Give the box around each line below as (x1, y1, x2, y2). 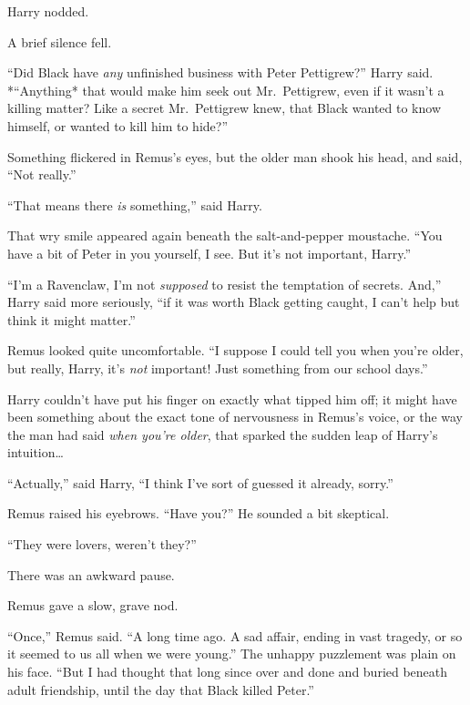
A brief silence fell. (7, 32, 112, 51)
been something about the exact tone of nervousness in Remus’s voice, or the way (7, 407, 464, 426)
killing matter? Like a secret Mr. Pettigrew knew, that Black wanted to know (7, 98, 441, 117)
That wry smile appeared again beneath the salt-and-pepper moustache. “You (7, 226, 443, 245)
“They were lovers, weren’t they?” (7, 535, 197, 554)
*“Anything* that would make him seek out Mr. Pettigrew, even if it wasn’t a (7, 80, 444, 99)
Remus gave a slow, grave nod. (7, 596, 179, 615)
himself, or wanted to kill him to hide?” (7, 116, 229, 135)
